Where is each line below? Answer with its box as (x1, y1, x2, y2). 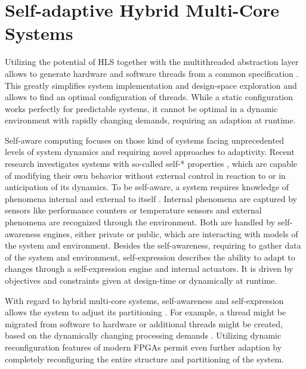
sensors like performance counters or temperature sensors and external (5, 204, 262, 216)
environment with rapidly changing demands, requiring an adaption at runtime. (5, 114, 296, 126)
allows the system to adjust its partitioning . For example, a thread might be (5, 306, 286, 318)
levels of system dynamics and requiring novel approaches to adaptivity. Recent (5, 145, 295, 158)
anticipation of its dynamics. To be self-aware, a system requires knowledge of (5, 181, 289, 193)
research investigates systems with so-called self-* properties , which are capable (5, 157, 298, 170)
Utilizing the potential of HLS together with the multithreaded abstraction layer (5, 55, 299, 68)
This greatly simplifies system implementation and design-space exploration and (5, 79, 297, 91)
